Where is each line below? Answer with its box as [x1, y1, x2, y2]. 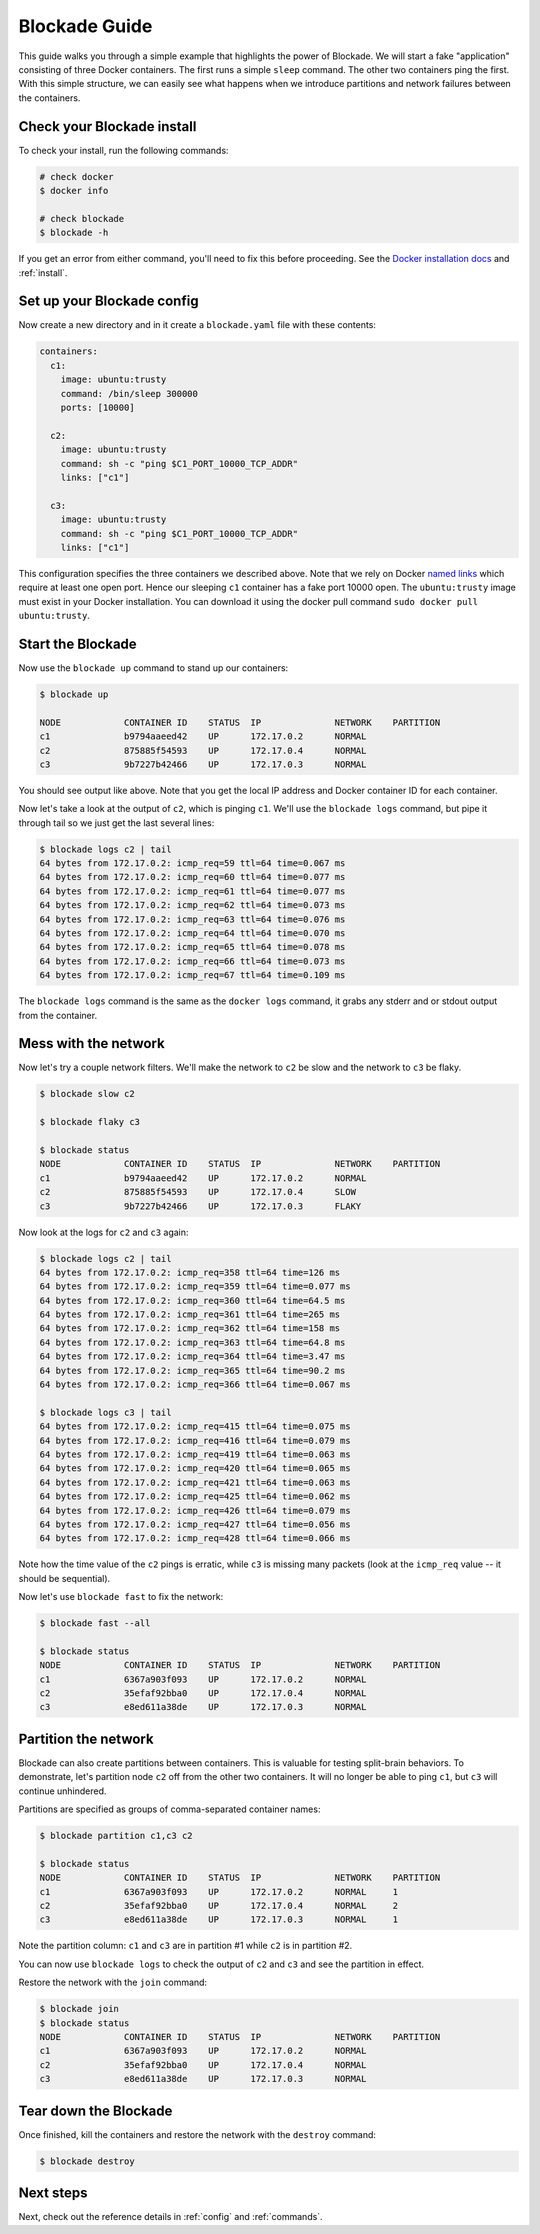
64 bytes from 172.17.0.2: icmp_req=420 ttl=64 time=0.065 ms [39, 1463, 351, 1474]
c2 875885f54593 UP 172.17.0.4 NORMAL [39, 745, 367, 756]
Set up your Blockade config [18, 293, 199, 310]
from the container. [18, 1009, 98, 1021]
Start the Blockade [18, 635, 137, 652]
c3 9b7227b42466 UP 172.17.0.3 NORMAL [39, 758, 367, 770]
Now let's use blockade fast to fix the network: [18, 1591, 224, 1603]
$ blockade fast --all [39, 1618, 151, 1629]
